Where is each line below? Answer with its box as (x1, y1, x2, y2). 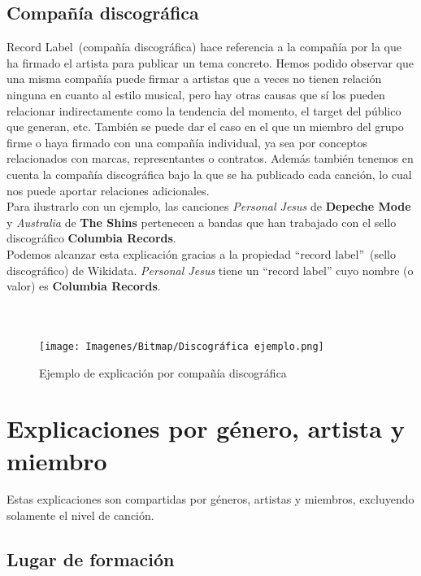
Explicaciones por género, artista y (7, 412, 405, 445)
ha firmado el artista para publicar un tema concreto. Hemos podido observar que (7, 54, 414, 71)
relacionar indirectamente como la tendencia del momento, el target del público (7, 102, 401, 119)
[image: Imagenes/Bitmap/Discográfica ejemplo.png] (39, 340, 324, 352)
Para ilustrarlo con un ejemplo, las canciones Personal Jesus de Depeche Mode (7, 198, 411, 215)
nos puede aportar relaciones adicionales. (7, 181, 210, 199)
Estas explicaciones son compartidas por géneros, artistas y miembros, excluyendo (7, 491, 414, 508)
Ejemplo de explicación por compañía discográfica (39, 364, 287, 381)
